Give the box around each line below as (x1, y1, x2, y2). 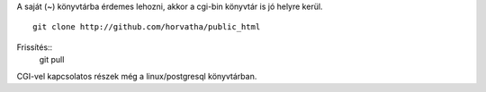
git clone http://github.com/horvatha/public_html (32, 22, 261, 32)
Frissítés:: (16, 41, 53, 53)
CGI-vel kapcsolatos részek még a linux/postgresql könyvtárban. (16, 71, 257, 81)
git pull (39, 54, 65, 65)
